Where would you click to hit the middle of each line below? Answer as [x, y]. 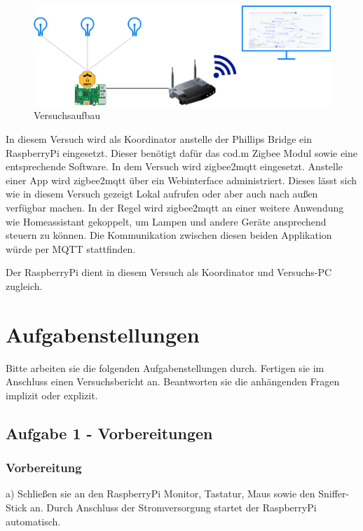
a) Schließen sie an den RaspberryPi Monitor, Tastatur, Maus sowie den [160, 494]
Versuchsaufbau [67, 115]
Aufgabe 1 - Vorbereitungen [109, 433]
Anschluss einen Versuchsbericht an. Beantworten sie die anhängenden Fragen [173, 381]
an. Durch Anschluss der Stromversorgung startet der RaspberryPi [173, 508]
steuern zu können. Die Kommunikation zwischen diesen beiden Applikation [169, 235]
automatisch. [33, 521]
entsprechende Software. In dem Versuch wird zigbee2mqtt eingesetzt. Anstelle [174, 166]
